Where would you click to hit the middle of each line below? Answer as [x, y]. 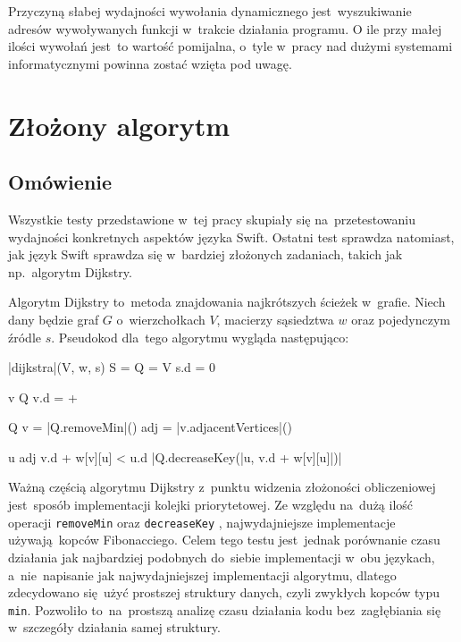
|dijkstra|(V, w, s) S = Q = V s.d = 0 [112, 367]
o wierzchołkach [161, 319]
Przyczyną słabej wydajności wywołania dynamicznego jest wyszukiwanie [210, 11]
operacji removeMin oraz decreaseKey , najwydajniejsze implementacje [202, 522]
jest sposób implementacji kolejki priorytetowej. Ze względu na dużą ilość [211, 505]
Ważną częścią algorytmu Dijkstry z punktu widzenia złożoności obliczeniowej [222, 487]
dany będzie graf [54, 319]
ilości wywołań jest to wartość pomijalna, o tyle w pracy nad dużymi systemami [230, 46]
